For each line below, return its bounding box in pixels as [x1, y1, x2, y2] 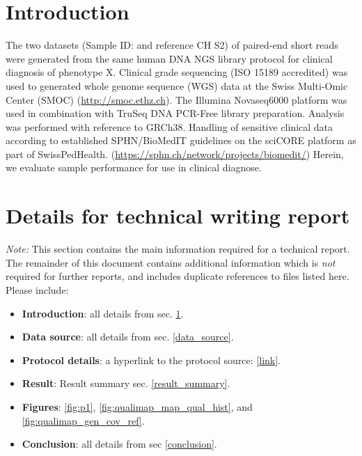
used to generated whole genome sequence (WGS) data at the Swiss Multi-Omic [6, 78, 348, 93]
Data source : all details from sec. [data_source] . [22, 329, 234, 344]
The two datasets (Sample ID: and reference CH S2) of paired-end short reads [6, 38, 338, 52]
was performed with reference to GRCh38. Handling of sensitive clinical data [6, 119, 333, 134]
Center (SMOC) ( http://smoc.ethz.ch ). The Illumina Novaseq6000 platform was [6, 92, 347, 107]
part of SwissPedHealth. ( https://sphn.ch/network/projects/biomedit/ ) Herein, [6, 146, 344, 161]
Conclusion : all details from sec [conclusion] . [22, 437, 217, 451]
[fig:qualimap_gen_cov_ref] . [22, 413, 145, 427]
